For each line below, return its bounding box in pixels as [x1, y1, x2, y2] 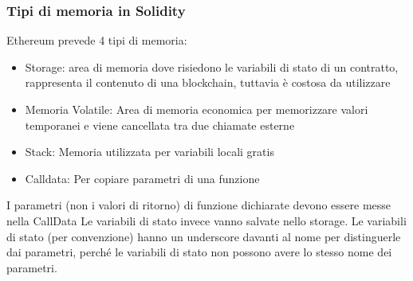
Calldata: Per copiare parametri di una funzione [25, 170, 260, 186]
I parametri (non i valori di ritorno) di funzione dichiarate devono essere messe [6, 197, 391, 213]
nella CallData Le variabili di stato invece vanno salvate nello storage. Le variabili [6, 212, 407, 228]
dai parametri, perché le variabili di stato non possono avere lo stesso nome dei [6, 244, 392, 260]
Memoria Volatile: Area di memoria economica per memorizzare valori [25, 101, 368, 117]
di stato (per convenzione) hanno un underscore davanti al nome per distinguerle [6, 228, 401, 244]
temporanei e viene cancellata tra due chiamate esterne [25, 116, 295, 133]
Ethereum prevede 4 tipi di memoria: [6, 32, 187, 49]
